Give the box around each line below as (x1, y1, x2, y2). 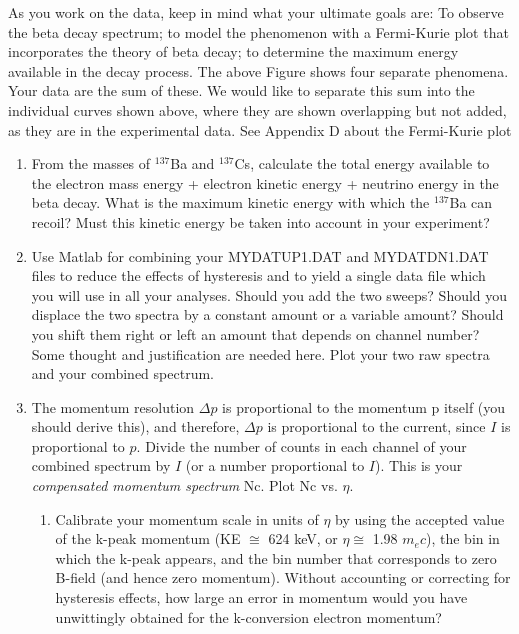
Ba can (449, 192, 493, 213)
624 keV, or (268, 528, 338, 549)
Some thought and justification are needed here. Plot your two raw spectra (31, 343, 490, 364)
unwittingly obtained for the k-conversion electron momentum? (55, 606, 442, 627)
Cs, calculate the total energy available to (234, 153, 490, 174)
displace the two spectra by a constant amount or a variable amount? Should (31, 304, 504, 325)
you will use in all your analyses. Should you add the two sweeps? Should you (31, 284, 508, 305)
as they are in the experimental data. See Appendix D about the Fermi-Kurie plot (8, 119, 512, 140)
